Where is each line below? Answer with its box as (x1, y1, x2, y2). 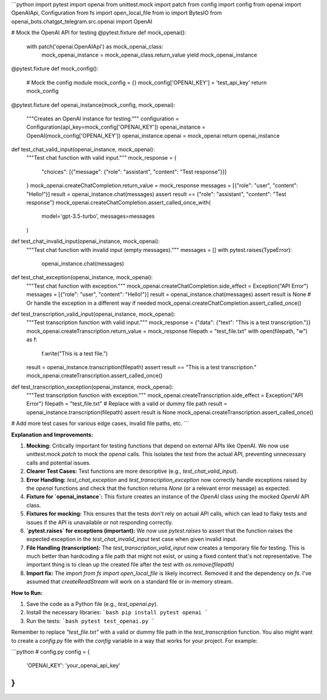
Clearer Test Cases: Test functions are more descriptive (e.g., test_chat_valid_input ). (26, 467, 239, 475)
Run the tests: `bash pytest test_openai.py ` (26, 617, 155, 625)
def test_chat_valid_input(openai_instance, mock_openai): (11, 146, 155, 153)
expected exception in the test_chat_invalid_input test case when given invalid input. (26, 535, 237, 543)
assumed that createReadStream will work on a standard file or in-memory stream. (26, 578, 233, 585)
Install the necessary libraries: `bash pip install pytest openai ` (26, 609, 208, 616)
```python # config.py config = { (11, 648, 90, 655)
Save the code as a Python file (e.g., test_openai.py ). (26, 600, 159, 608)
